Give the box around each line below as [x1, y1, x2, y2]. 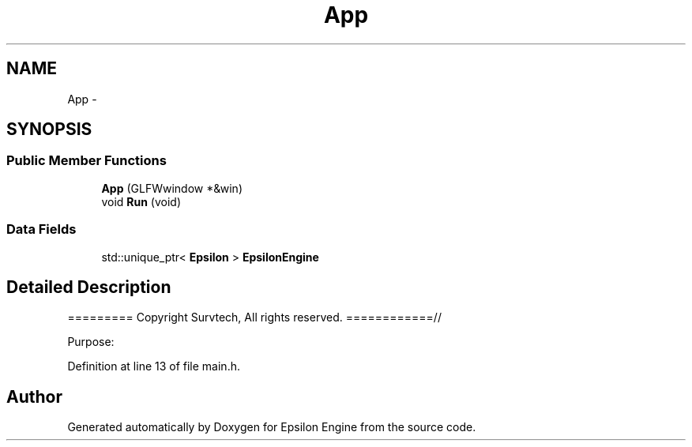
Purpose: [67, 335, 115, 349]
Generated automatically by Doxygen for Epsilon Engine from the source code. [67, 420, 476, 434]
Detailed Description [6, 276, 171, 297]
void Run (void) [101, 194, 182, 208]
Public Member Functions [6, 152, 167, 169]
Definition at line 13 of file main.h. [67, 359, 240, 374]
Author [6, 386, 62, 407]
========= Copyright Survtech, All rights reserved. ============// [67, 310, 442, 325]
